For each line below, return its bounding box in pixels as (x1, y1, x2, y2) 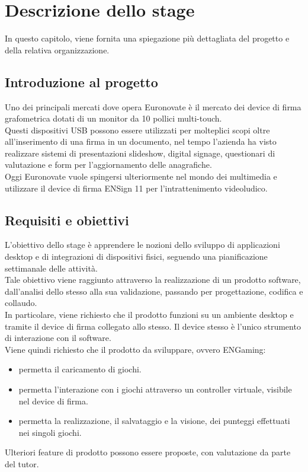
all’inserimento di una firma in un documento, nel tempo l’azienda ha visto (5, 135, 277, 148)
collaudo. (5, 296, 37, 309)
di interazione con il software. (5, 331, 111, 344)
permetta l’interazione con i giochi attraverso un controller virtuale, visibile (18, 383, 292, 395)
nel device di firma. (18, 394, 88, 407)
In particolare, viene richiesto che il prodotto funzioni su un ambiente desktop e (5, 308, 294, 321)
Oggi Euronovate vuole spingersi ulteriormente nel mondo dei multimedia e (5, 170, 277, 183)
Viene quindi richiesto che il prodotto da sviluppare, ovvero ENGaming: (5, 343, 266, 355)
